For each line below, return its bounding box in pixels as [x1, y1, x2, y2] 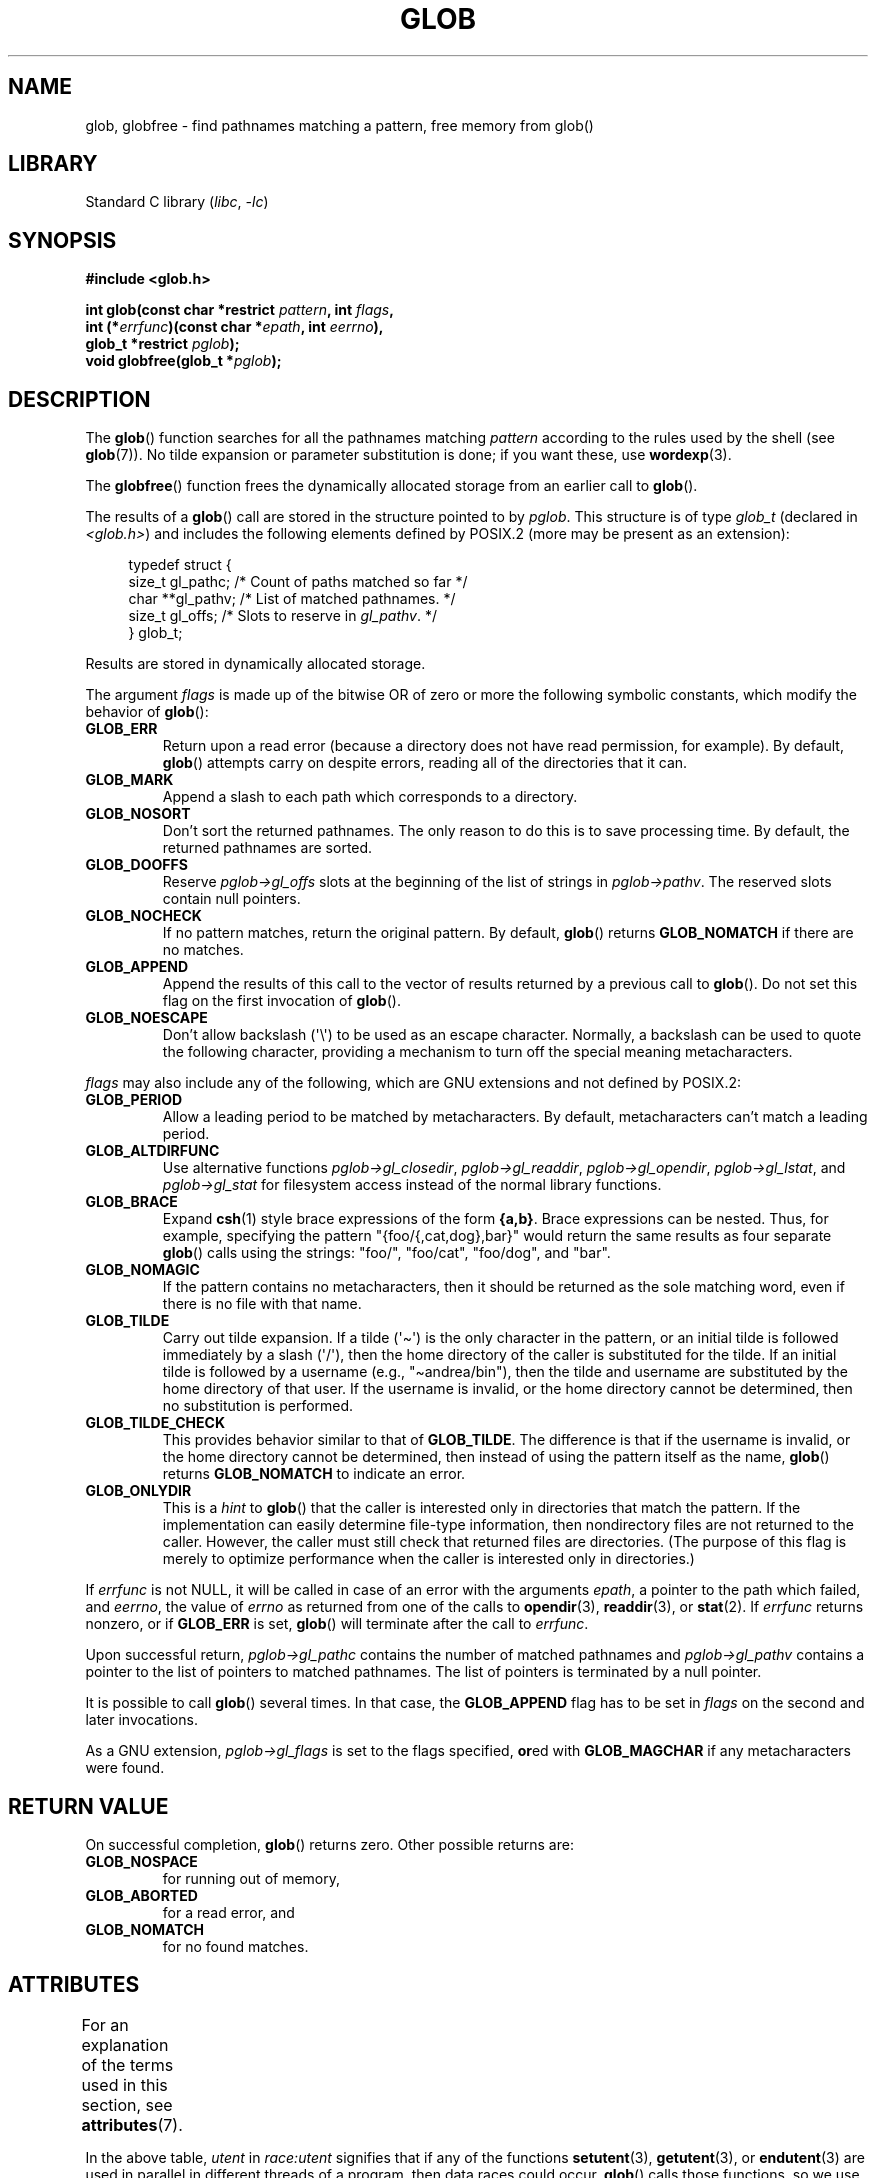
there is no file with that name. [162, 1295, 362, 1313]
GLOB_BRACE [85, 1193, 178, 1211]
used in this [81, 2074, 168, 2095]
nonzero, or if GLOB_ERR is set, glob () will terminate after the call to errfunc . [85, 1615, 589, 1633]
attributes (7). [81, 2114, 183, 2135]
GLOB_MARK [85, 771, 174, 789]
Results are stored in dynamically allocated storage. [85, 655, 426, 673]
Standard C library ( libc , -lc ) [85, 193, 269, 211]
